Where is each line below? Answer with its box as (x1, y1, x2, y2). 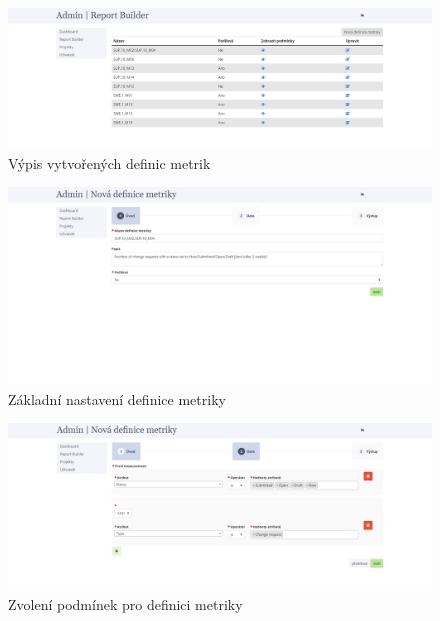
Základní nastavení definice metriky (8, 388, 226, 409)
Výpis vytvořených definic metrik (8, 152, 211, 173)
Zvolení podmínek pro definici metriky (8, 593, 243, 614)
